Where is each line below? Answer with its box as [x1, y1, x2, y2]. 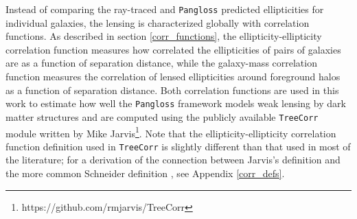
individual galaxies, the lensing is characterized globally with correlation [5, 15, 310, 30]
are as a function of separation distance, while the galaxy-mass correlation [5, 56, 317, 70]
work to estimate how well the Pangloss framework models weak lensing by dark [5, 96, 346, 111]
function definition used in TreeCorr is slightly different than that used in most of [5, 139, 351, 153]
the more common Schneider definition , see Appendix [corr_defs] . [5, 166, 285, 181]
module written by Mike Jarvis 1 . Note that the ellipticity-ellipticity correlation [5, 124, 336, 140]
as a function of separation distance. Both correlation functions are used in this [5, 82, 339, 97]
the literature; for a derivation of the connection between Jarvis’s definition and [5, 152, 341, 167]
